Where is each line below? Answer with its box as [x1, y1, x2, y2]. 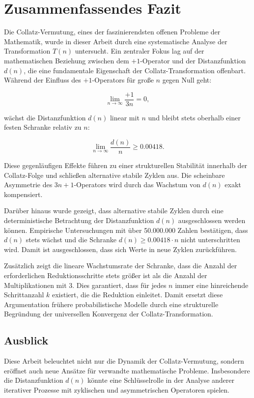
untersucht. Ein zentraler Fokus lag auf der [75, 46, 204, 56]
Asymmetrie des [4, 179, 53, 190]
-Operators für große [92, 75, 154, 85]
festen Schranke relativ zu [4, 122, 82, 132]
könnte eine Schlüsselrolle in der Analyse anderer [87, 375, 235, 385]
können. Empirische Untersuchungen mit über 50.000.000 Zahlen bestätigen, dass [4, 225, 248, 235]
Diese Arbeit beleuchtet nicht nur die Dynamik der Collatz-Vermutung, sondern [4, 356, 244, 366]
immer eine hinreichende [175, 280, 249, 290]
